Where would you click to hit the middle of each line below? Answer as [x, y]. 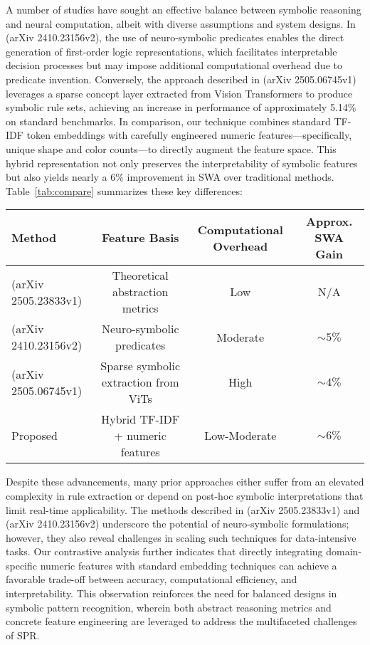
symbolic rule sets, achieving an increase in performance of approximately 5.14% [181, 107]
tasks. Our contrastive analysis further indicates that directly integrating [164, 551]
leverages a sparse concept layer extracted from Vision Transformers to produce [179, 93]
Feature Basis [140, 238]
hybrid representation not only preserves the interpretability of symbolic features [182, 163]
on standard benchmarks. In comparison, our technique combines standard [168, 121]
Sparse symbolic [141, 366]
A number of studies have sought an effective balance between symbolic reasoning [184, 9]
